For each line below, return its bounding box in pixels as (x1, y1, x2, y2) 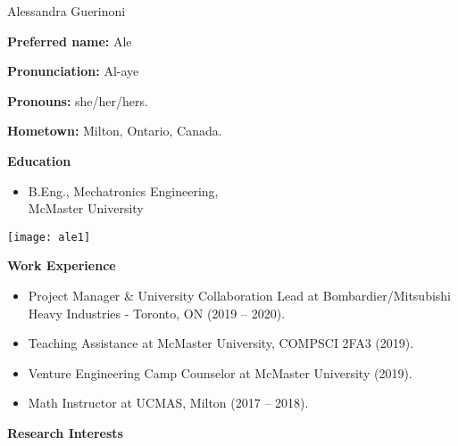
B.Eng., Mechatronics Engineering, (28, 181, 219, 200)
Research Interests (7, 423, 123, 442)
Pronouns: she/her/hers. (7, 91, 148, 110)
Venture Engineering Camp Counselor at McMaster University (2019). (28, 363, 412, 382)
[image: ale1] (7, 230, 91, 244)
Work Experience (7, 256, 116, 275)
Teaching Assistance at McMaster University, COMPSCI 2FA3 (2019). (28, 334, 414, 352)
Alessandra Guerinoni (7, 2, 126, 20)
